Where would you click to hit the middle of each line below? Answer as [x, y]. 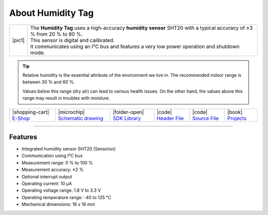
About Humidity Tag [51, 13]
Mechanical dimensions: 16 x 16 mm [58, 204]
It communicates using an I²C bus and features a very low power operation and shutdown [135, 46]
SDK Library [127, 118]
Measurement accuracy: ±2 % [53, 170]
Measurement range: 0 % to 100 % [57, 162]
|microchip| [71, 112]
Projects [237, 118]
